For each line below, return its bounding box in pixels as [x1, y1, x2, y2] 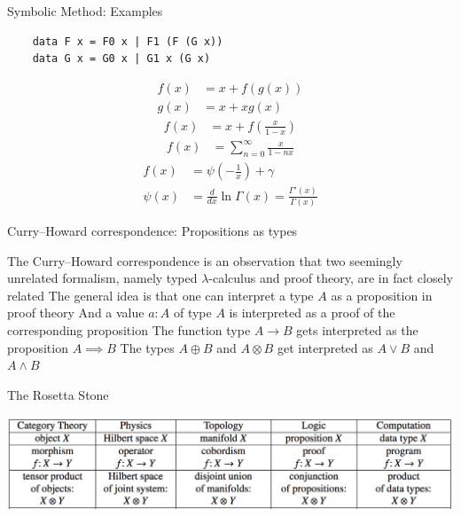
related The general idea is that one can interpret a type [7, 285, 314, 304]
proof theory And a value [7, 303, 145, 322]
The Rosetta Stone [7, 385, 109, 403]
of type [173, 303, 212, 322]
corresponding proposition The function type [7, 320, 251, 339]
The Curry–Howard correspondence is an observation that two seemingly [7, 251, 402, 270]
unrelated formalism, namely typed [7, 269, 198, 287]
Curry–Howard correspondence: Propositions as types [7, 221, 298, 239]
